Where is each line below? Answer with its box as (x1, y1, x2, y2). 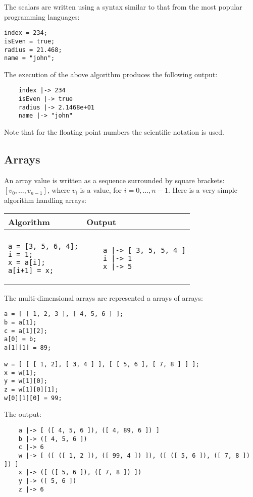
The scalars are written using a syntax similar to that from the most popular (4, 2, 242, 12)
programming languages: (4, 11, 80, 22)
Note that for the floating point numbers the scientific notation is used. (4, 127, 224, 137)
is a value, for (80, 185, 122, 195)
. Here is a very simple (168, 185, 237, 195)
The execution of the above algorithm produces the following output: (4, 69, 218, 79)
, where (47, 185, 70, 195)
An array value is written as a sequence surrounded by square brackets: (4, 175, 225, 185)
